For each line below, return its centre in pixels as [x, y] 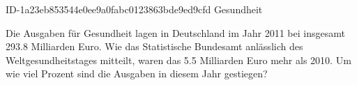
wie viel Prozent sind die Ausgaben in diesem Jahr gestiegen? [137, 74]
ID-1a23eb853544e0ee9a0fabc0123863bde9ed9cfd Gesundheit [134, 9]
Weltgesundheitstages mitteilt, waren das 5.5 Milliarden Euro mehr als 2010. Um [178, 60]
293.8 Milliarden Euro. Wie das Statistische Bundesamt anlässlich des [154, 46]
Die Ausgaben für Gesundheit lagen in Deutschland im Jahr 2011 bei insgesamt [175, 32]
